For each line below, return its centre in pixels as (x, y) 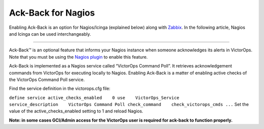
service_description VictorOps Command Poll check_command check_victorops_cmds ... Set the (129, 105)
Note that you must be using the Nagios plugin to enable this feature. (78, 57)
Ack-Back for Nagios (52, 13)
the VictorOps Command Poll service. (47, 79)
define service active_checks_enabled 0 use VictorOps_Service (94, 97)
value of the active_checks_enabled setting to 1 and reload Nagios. (76, 111)
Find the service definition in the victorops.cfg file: (60, 88)
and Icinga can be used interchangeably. (50, 34)
